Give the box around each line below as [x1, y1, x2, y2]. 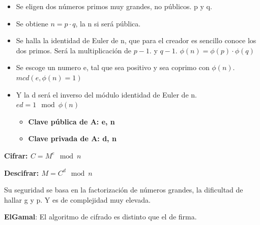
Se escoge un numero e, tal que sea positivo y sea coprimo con [16, 62, 210, 73]
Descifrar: [4, 167, 39, 178]
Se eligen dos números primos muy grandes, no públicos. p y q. [16, 1, 212, 11]
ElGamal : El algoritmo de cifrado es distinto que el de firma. [4, 211, 197, 222]
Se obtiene [16, 18, 48, 28]
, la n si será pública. [75, 18, 141, 28]
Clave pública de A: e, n [28, 116, 115, 126]
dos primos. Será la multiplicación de [16, 45, 131, 55]
